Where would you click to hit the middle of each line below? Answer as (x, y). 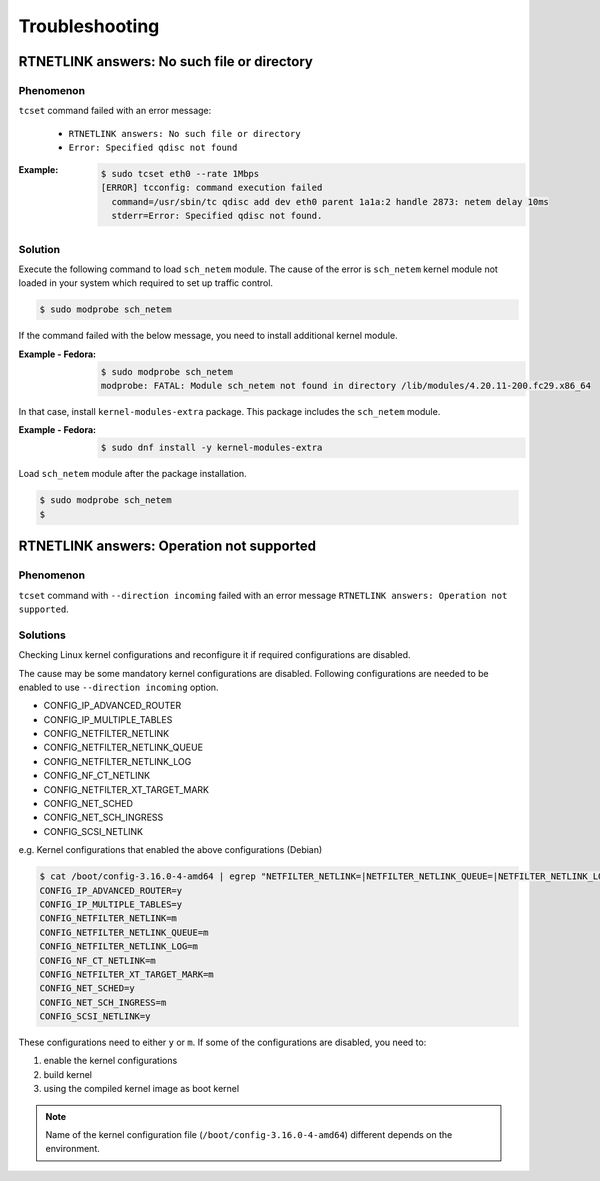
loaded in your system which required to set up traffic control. (146, 283)
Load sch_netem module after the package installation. (132, 474)
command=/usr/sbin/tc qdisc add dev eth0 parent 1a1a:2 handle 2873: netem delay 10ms (330, 201)
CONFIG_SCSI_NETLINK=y (95, 1016)
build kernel (67, 1074)
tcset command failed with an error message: (115, 111)
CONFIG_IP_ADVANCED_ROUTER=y (111, 890)
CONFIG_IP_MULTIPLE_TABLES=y (111, 904)
